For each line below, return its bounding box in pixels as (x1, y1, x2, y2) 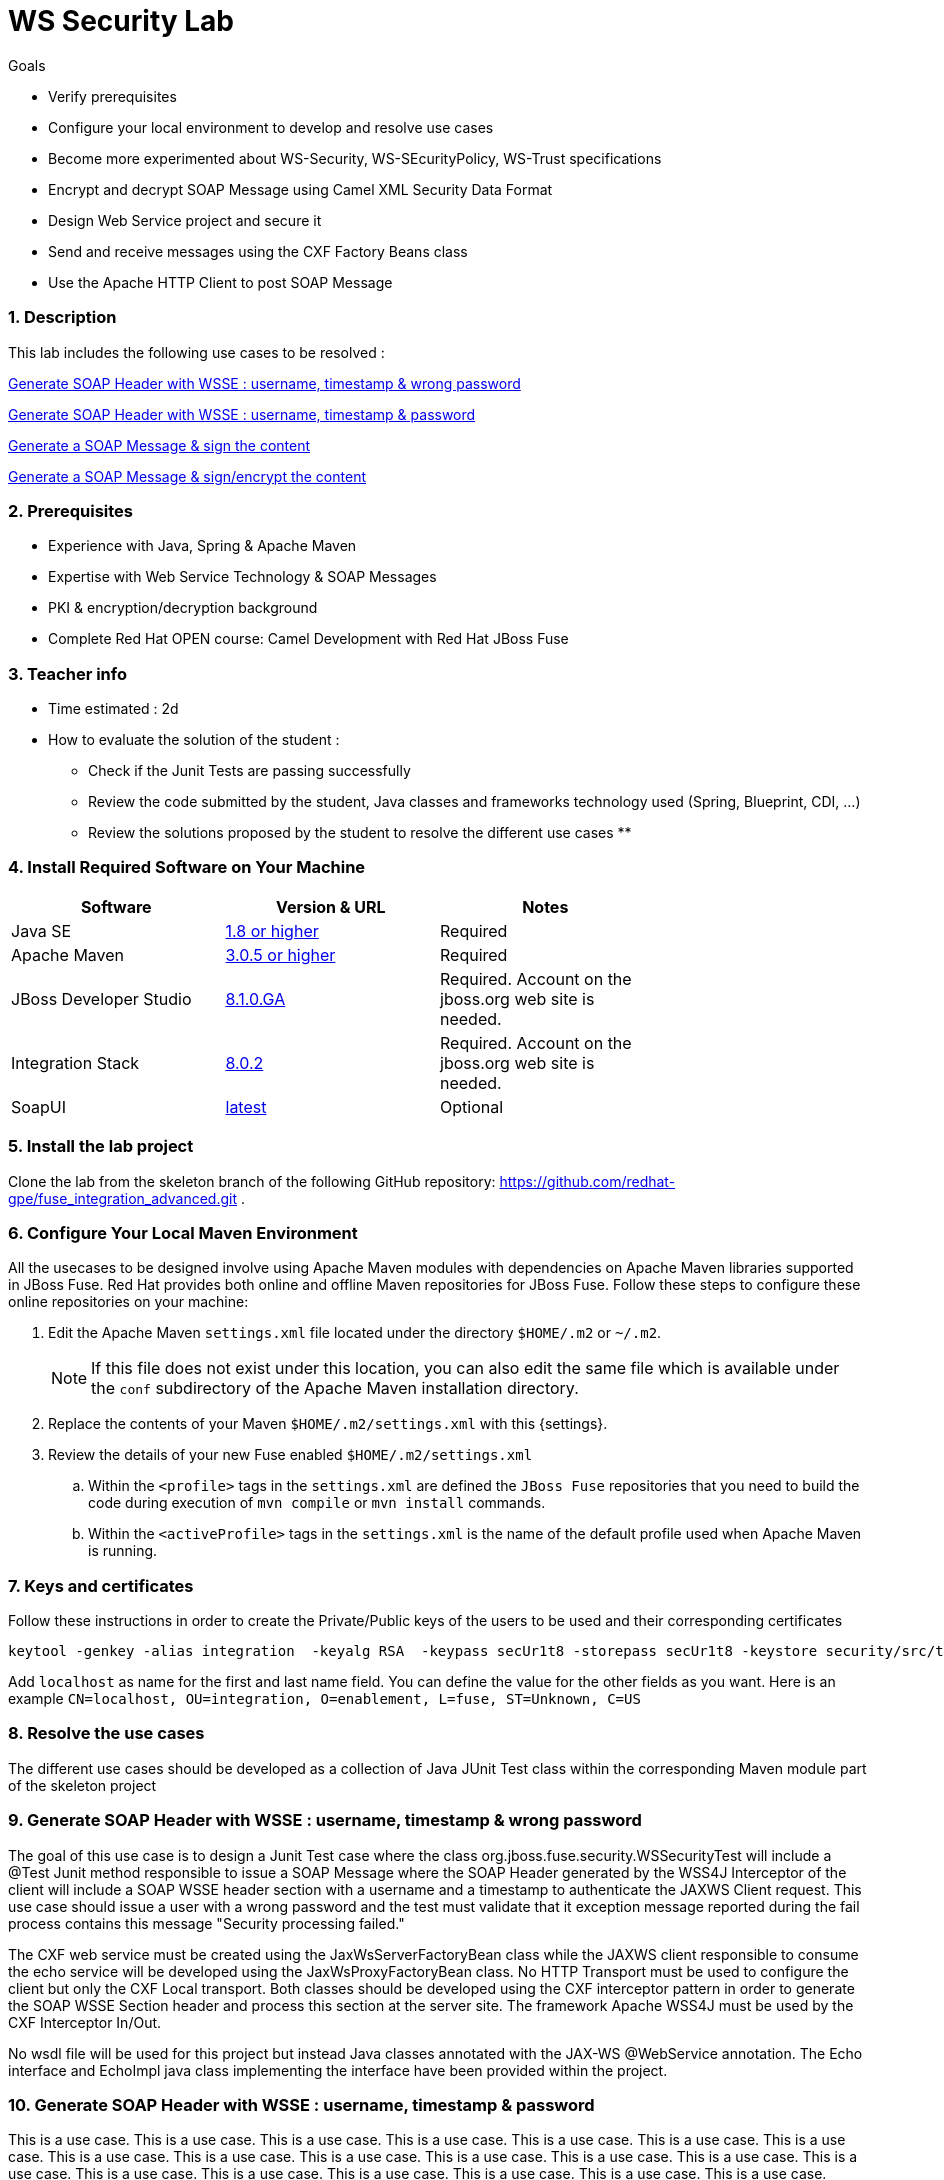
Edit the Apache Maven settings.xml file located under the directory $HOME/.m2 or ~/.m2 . (48, 1324, 662, 1342)
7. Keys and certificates (8, 1575, 194, 1596)
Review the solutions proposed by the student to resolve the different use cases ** (88, 824, 632, 841)
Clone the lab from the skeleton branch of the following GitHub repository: (8, 1172, 496, 1190)
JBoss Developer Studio (11, 988, 192, 1009)
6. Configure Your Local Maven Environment (8, 1222, 358, 1243)
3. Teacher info (8, 663, 127, 684)
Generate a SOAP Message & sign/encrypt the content (8, 467, 366, 485)
